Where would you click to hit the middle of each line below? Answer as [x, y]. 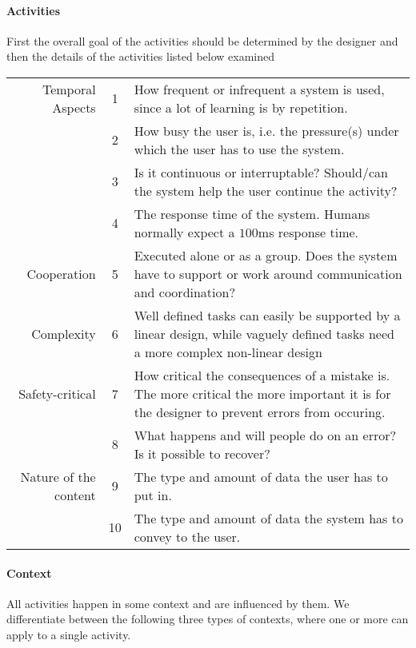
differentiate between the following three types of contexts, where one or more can [208, 619]
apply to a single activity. [69, 634]
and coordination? [184, 292]
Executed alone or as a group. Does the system [266, 255]
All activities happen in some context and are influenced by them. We [178, 603]
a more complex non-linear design [228, 352]
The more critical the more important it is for [262, 393]
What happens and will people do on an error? [265, 435]
